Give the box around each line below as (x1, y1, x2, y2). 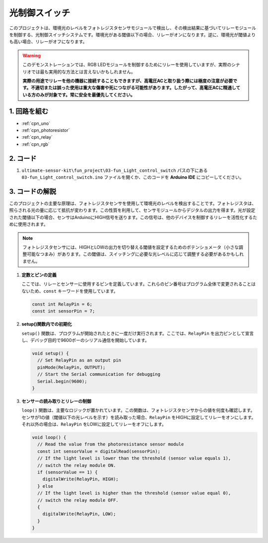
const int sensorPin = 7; (32, 309, 95, 314)
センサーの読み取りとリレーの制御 (21, 398, 91, 404)
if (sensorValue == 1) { (37, 469, 98, 475)
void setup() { (32, 350, 69, 356)
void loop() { (32, 434, 67, 440)
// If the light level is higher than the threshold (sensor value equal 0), (37, 490, 231, 496)
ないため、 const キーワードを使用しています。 (21, 288, 119, 294)
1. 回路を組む (9, 107, 49, 115)
